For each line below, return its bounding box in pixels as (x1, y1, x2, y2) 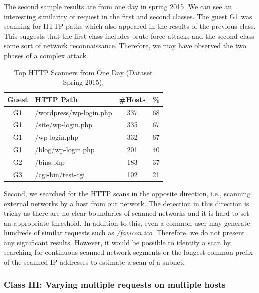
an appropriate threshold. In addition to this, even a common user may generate (4, 217, 250, 228)
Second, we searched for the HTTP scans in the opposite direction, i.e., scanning (4, 188, 251, 198)
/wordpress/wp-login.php (35, 107, 112, 117)
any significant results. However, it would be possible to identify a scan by (4, 237, 231, 247)
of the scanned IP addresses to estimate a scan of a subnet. (4, 257, 185, 267)
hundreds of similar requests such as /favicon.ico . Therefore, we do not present (4, 227, 245, 238)
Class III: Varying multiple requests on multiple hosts (4, 278, 226, 290)
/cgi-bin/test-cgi (35, 169, 85, 179)
